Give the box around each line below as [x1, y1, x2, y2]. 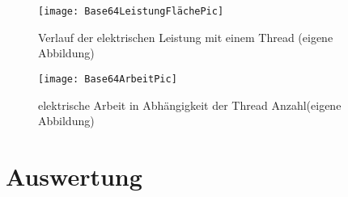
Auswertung [6, 159, 142, 192]
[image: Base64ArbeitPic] [38, 73, 177, 85]
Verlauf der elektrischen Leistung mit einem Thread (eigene [38, 28, 333, 45]
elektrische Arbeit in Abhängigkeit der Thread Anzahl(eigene [38, 96, 342, 113]
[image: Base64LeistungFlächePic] [38, 6, 224, 17]
